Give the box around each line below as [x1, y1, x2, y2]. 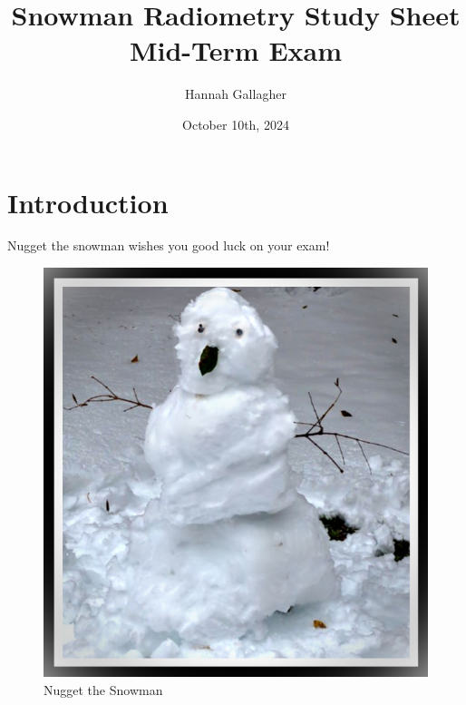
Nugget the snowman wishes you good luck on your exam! [7, 236, 330, 255]
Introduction [7, 183, 169, 220]
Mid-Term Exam [129, 32, 343, 69]
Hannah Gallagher [185, 84, 286, 103]
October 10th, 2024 [182, 114, 289, 133]
